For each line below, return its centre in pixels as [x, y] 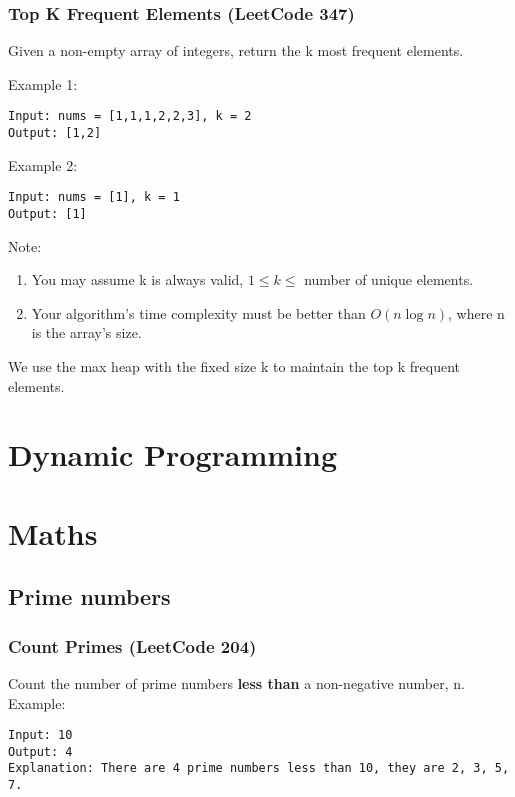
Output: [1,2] [55, 133]
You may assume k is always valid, [137, 279]
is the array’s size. [86, 332]
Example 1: [43, 83]
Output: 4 [40, 751]
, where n [476, 312]
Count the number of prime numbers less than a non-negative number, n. [236, 682]
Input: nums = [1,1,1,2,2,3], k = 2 [130, 116]
